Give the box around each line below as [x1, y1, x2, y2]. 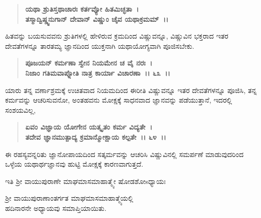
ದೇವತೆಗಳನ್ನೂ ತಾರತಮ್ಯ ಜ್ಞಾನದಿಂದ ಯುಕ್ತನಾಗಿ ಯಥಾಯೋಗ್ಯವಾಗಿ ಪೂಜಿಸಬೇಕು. [5, 40, 194, 51]
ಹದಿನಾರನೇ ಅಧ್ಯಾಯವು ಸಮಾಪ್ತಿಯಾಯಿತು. [5, 202, 107, 213]
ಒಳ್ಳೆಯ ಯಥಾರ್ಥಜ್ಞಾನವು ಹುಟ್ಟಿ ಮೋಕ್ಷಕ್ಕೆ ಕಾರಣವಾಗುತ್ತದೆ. [5, 159, 143, 169]
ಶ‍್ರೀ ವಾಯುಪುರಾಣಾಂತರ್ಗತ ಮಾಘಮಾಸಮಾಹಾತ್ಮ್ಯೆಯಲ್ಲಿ [5, 193, 134, 203]
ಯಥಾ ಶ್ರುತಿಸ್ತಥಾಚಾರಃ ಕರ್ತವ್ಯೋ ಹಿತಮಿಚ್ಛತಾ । [25, 4, 139, 14]
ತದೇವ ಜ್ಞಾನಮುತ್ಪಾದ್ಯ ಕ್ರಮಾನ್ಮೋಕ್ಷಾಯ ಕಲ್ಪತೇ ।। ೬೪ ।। [25, 131, 166, 142]
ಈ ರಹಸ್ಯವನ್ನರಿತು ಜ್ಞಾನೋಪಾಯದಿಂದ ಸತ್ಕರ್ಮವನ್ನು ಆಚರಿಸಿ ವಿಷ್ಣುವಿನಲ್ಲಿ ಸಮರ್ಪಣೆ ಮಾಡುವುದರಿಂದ [5, 148, 244, 159]
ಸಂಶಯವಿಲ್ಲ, [5, 104, 36, 115]
